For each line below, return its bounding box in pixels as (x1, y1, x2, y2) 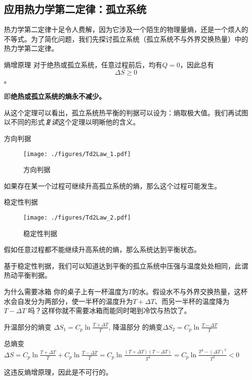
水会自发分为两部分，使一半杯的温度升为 (4, 296, 133, 306)
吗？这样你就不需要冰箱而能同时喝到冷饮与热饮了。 (28, 305, 191, 316)
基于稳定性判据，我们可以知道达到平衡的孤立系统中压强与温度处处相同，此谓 (4, 260, 248, 270)
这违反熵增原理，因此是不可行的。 (4, 366, 112, 377)
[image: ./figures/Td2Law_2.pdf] (23, 214, 131, 221)
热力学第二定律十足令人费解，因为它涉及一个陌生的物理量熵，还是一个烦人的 (4, 24, 248, 34)
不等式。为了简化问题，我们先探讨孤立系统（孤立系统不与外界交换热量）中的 (4, 33, 248, 44)
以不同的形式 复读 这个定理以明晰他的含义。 (4, 117, 140, 127)
